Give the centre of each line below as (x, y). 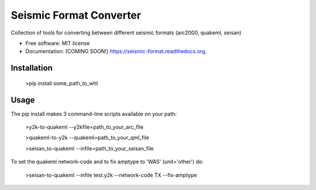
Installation (32, 68)
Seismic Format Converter (76, 15)
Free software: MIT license (58, 43)
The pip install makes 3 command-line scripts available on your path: (94, 114)
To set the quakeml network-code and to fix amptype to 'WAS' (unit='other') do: (107, 162)
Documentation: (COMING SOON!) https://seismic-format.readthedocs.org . (116, 51)
